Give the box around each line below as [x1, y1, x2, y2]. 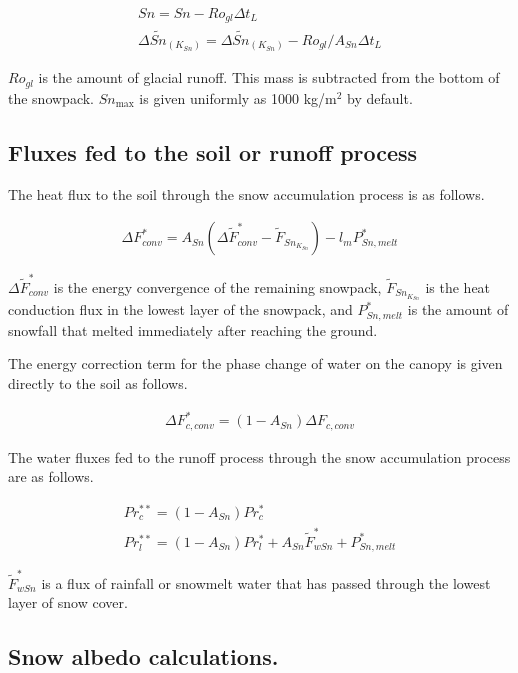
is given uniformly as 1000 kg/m [139, 87, 337, 108]
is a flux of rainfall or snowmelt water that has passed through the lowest [41, 572, 491, 593]
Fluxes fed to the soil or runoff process [8, 136, 418, 167]
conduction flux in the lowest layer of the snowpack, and [8, 299, 353, 320]
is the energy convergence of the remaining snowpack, [53, 276, 382, 297]
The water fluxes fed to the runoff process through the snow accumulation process [8, 446, 511, 467]
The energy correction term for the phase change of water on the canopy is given [8, 353, 503, 374]
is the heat [425, 276, 491, 297]
